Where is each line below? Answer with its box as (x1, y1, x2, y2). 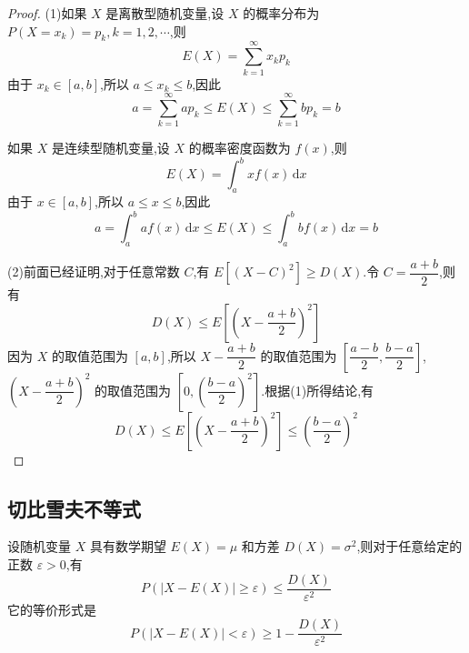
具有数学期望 (89, 537, 166, 556)
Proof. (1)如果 (7, 4, 87, 22)
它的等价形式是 (7, 599, 96, 618)
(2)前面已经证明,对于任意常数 (7, 262, 180, 281)
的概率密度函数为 (188, 138, 291, 157)
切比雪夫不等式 (7, 494, 141, 522)
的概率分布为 (243, 4, 320, 22)
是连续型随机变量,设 (51, 138, 170, 157)
